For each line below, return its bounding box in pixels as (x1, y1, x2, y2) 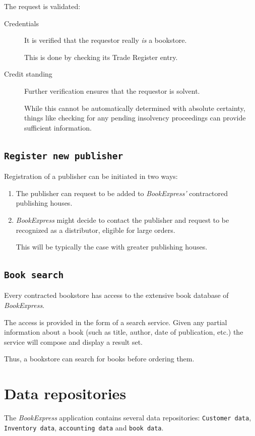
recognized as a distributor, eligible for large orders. (16, 224, 175, 235)
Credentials (4, 18, 39, 28)
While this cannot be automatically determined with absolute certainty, (24, 102, 245, 113)
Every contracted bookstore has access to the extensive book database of (4, 290, 229, 300)
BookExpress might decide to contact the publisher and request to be (16, 214, 229, 225)
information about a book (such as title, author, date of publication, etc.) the (4, 327, 243, 337)
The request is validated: (4, 1, 81, 11)
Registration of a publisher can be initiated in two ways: (4, 171, 178, 181)
